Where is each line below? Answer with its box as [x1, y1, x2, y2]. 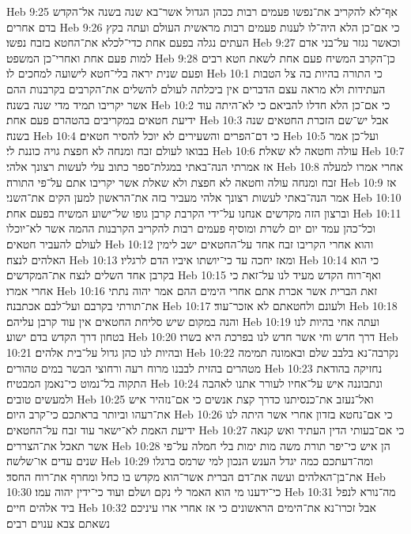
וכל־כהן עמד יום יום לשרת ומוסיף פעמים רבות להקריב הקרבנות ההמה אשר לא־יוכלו [6, 220, 376, 237]
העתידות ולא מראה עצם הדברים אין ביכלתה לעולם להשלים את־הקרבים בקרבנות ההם [6, 80, 386, 97]
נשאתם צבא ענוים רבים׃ [6, 514, 111, 531]
